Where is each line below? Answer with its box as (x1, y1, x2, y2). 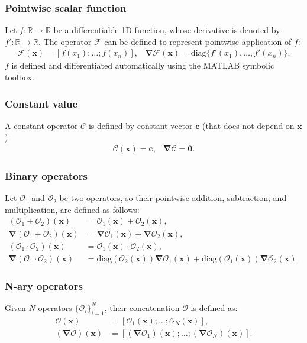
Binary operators (5, 168, 88, 183)
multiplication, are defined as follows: (5, 203, 140, 215)
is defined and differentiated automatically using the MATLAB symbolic (11, 59, 274, 72)
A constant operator (5, 119, 78, 131)
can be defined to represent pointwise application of (104, 35, 292, 47)
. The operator (38, 35, 92, 47)
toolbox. (5, 71, 34, 83)
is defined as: (190, 301, 238, 313)
